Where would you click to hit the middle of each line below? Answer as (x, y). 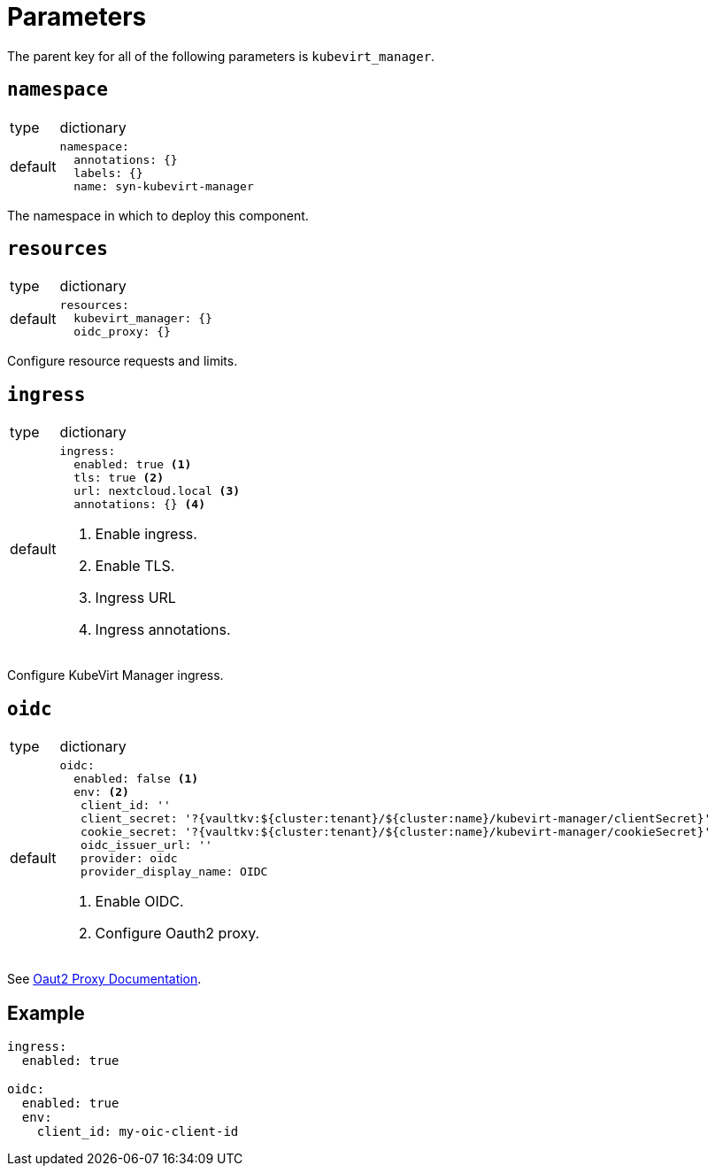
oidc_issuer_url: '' (146, 845)
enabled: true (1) (133, 465)
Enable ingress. (146, 534)
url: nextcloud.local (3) (157, 491)
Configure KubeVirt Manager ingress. (115, 675)
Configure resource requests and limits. (123, 361)
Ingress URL (135, 598)
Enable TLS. (135, 566)
